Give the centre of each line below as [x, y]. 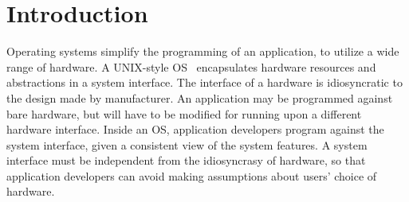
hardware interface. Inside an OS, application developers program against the [195, 129]
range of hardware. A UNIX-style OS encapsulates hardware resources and [191, 66]
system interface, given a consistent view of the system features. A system [187, 144]
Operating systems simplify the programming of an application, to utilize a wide [203, 51]
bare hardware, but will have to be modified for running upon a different [184, 113]
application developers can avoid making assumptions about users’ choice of [192, 175]
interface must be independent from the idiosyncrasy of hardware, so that [186, 160]
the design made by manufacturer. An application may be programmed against [200, 97]
